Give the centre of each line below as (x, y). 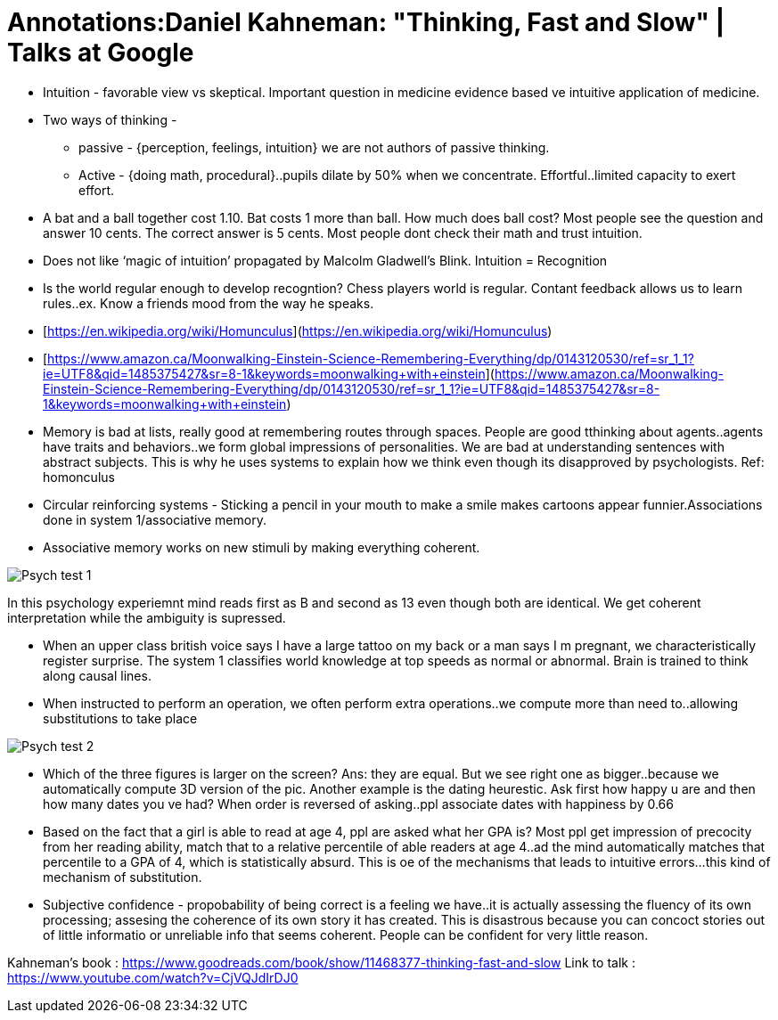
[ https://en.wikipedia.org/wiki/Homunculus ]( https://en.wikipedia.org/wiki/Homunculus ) (298, 330)
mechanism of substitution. (123, 877)
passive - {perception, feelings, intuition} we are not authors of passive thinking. (314, 147)
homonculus (79, 477)
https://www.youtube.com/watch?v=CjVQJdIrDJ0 (153, 977)
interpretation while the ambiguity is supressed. (147, 617)
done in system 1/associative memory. (155, 519)
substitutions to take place (120, 718)
